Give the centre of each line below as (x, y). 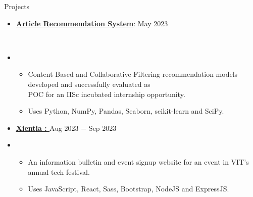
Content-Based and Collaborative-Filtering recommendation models (133, 74)
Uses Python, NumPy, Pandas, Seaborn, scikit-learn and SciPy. (126, 111)
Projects (17, 6)
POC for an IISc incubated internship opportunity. (107, 94)
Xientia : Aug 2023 (47, 128)
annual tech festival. (59, 171)
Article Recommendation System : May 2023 (92, 23)
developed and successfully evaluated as (89, 84)
